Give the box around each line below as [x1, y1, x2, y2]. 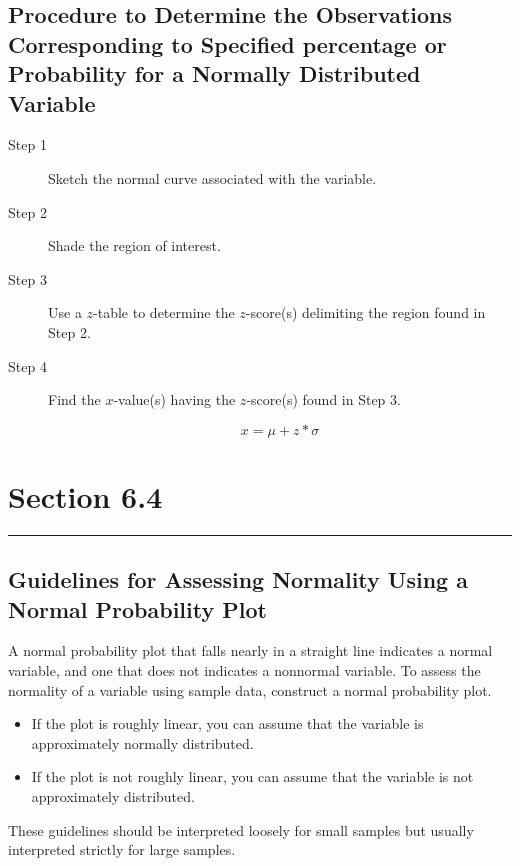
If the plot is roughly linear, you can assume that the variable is [31, 713, 424, 734]
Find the [48, 389, 101, 410]
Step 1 [8, 134, 47, 155]
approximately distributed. [31, 786, 195, 806]
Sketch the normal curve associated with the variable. [48, 167, 377, 188]
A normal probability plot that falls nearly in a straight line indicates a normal [8, 640, 493, 661]
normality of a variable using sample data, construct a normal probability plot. [8, 679, 492, 700]
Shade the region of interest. [48, 235, 221, 256]
